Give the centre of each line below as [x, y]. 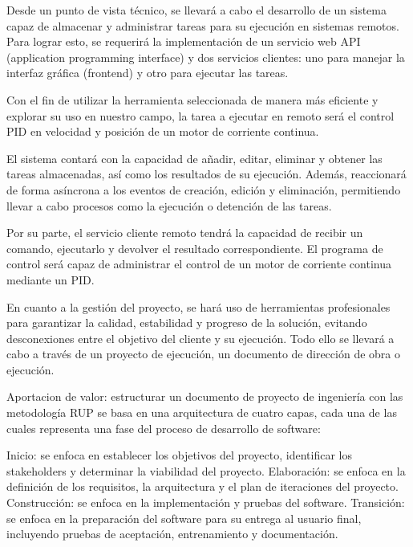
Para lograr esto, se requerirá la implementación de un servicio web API [184, 41]
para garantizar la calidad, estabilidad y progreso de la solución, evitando [187, 322]
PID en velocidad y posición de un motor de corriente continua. [163, 131]
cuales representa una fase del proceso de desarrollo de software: [164, 428]
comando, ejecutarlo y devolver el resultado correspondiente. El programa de [195, 248]
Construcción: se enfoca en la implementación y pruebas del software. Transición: [206, 502]
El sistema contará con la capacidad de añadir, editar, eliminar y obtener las [194, 158]
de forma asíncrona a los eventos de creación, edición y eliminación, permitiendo [204, 189]
